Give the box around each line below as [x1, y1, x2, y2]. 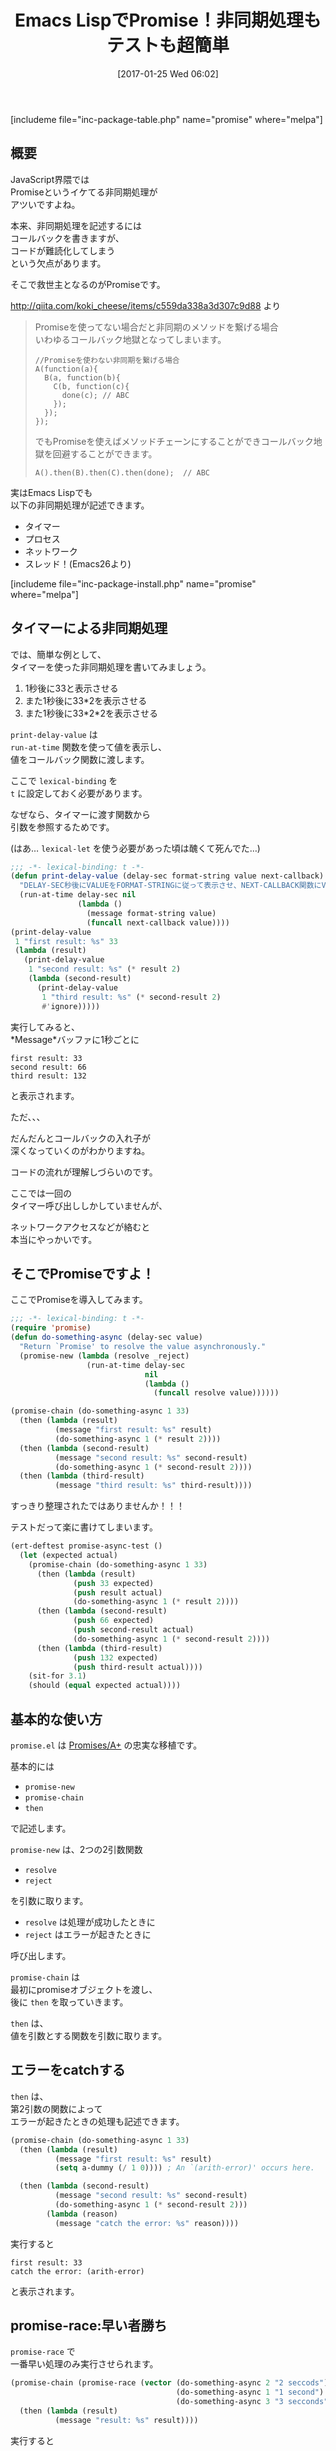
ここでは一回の [10, 1187, 72, 1199]
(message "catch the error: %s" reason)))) [54, 2218, 240, 2228]
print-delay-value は [10, 728, 98, 740]
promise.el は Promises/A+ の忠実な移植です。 [10, 1739, 203, 1751]
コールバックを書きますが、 [10, 232, 125, 244]
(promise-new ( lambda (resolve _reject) [19, 1351, 190, 1361]
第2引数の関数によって [10, 2102, 103, 2115]
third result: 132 [10, 1071, 87, 1081]
